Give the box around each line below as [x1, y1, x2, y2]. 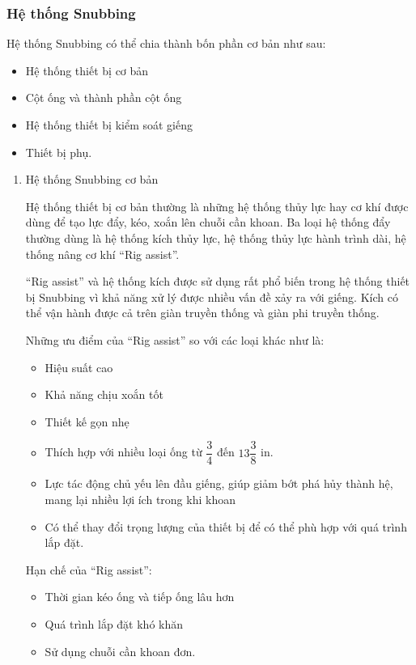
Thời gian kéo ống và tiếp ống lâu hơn [45, 588, 235, 605]
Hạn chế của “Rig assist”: [25, 561, 152, 578]
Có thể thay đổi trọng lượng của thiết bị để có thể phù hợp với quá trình [45, 518, 407, 535]
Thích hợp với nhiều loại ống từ [45, 443, 202, 460]
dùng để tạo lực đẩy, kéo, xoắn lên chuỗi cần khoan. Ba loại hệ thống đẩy [25, 214, 391, 231]
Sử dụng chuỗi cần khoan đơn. [45, 642, 196, 659]
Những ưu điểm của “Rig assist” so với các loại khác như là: [25, 331, 325, 348]
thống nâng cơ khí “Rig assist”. [25, 245, 180, 262]
